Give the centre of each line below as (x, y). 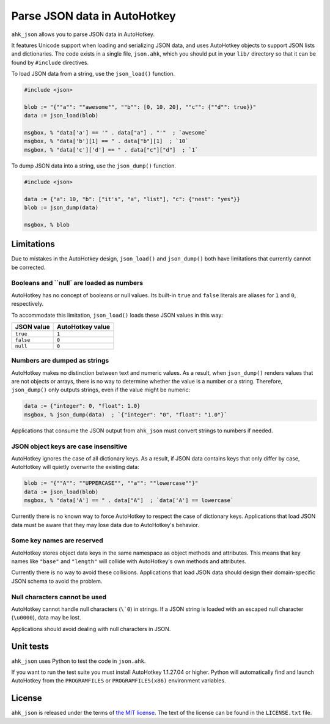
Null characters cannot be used (59, 597)
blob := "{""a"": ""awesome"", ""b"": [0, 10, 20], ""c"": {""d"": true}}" (140, 107)
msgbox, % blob (47, 224)
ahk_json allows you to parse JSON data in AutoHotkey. (83, 34)
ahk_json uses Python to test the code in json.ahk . (79, 661)
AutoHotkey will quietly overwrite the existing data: (75, 467)
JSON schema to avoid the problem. (57, 581)
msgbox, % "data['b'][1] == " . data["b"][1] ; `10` (106, 141)
